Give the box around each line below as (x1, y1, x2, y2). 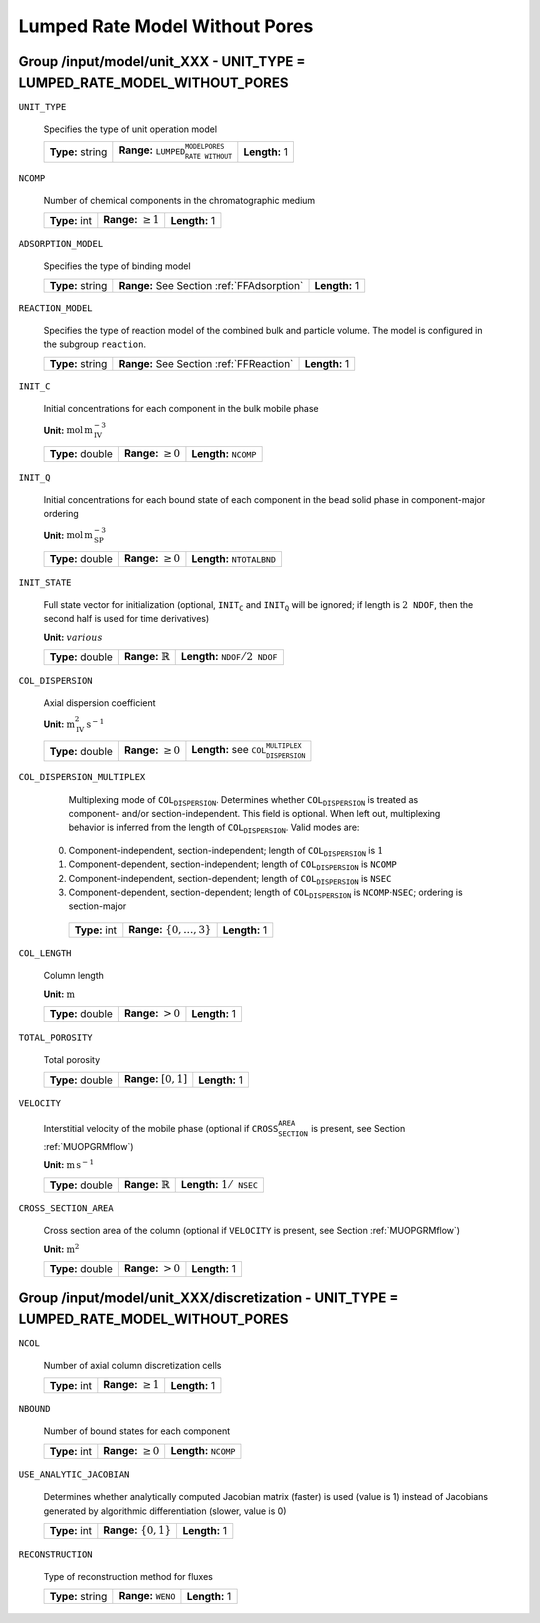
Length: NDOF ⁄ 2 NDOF (180, 650, 278, 664)
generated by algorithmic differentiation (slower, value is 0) (43, 1505, 287, 1517)
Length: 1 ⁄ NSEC (180, 1177, 259, 1191)
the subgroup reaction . (43, 338, 147, 350)
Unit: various (43, 631, 104, 643)
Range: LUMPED (118, 143, 186, 157)
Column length (43, 970, 105, 982)
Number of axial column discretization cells (43, 1360, 222, 1372)
